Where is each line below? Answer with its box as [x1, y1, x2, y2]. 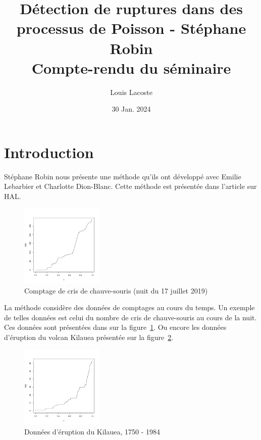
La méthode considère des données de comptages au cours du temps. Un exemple [4, 302, 255, 313]
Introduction [4, 141, 94, 162]
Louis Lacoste [110, 86, 152, 97]
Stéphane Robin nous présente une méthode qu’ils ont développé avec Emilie [4, 171, 241, 181]
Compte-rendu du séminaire [31, 57, 231, 78]
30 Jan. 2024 [112, 104, 151, 114]
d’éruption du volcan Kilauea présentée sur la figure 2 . [4, 331, 174, 342]
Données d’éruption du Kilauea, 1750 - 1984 [24, 426, 161, 436]
